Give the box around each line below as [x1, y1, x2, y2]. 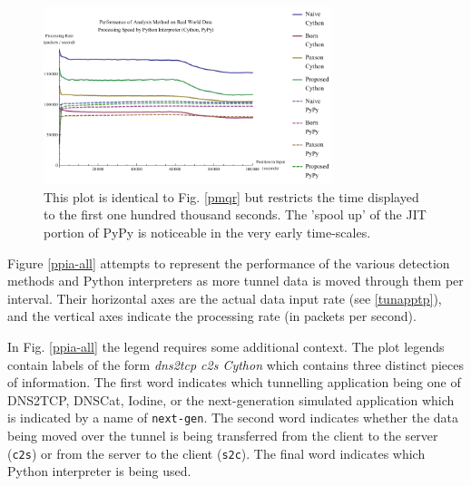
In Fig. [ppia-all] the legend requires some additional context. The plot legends [7, 336, 445, 355]
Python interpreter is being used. [7, 462, 191, 481]
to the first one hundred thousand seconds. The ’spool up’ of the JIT [44, 205, 427, 224]
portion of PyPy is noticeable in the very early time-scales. [44, 222, 371, 241]
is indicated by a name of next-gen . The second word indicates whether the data [7, 408, 459, 427]
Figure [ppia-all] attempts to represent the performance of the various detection [7, 253, 450, 272]
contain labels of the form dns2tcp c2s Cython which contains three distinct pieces [7, 355, 464, 374]
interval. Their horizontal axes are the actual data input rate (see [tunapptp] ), [7, 288, 442, 307]
